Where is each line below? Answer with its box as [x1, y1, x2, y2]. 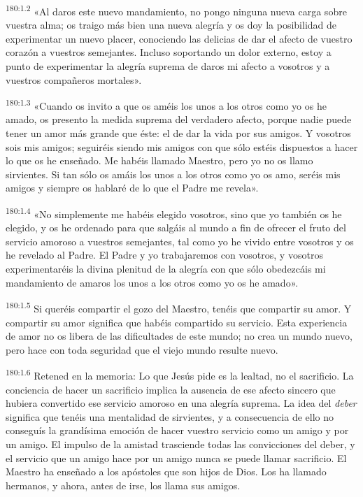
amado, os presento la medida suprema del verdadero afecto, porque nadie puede [6, 112, 352, 127]
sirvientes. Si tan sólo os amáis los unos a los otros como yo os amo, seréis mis [6, 166, 341, 181]
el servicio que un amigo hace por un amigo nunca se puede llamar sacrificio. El [6, 450, 347, 465]
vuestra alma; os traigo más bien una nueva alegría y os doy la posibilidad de [6, 17, 337, 32]
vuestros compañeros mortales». [6, 72, 142, 87]
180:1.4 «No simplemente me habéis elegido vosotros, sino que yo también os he [6, 205, 342, 221]
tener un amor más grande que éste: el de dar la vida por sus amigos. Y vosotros [6, 126, 351, 141]
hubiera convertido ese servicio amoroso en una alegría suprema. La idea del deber [6, 396, 357, 410]
